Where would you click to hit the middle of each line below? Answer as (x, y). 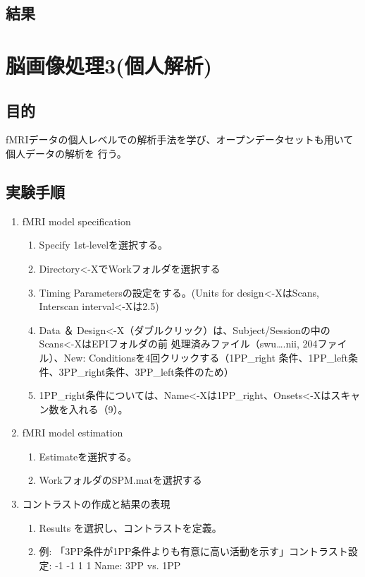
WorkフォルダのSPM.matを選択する (120, 480)
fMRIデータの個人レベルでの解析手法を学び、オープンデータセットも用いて (180, 139)
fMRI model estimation (73, 433)
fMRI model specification (76, 221)
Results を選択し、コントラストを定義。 (130, 527)
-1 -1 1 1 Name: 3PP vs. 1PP (118, 565)
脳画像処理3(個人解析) (109, 65)
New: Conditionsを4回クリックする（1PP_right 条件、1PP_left (206, 357)
